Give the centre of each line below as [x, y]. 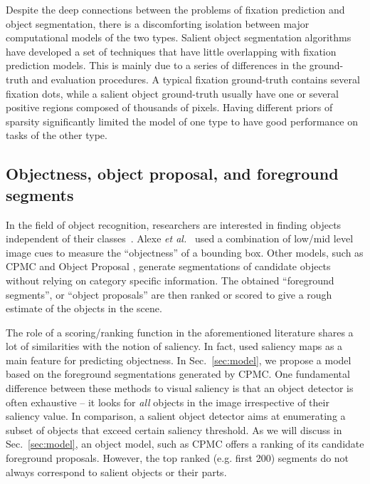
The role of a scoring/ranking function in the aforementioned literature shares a [180, 332]
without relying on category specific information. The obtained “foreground [170, 280]
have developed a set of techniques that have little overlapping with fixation [171, 51]
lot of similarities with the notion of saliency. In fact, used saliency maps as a [174, 346]
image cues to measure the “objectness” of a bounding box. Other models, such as [185, 252]
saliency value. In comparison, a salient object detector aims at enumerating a [176, 416]
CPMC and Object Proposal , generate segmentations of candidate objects [168, 266]
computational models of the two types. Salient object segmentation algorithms [179, 37]
